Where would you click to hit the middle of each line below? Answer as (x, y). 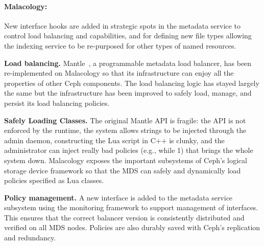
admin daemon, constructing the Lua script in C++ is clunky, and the (114, 140)
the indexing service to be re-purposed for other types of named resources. (120, 45)
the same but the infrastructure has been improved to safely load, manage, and (128, 93)
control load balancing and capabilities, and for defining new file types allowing (128, 36)
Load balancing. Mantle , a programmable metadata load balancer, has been (128, 63)
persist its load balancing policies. (57, 103)
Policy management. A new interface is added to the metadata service (118, 197)
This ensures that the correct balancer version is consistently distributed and (124, 217)
